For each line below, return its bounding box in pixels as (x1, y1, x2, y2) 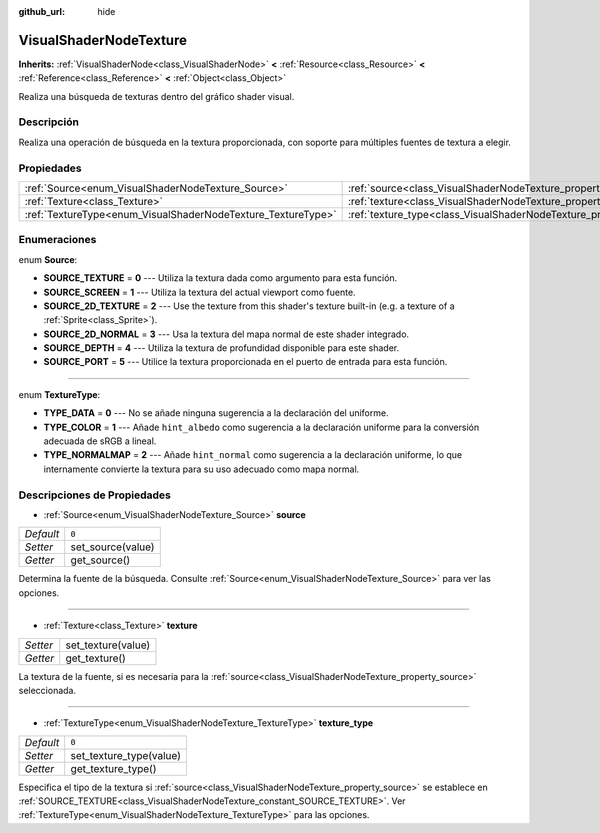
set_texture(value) (65, 638, 151, 652)
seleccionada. (18, 684, 77, 696)
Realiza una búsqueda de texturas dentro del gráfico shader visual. (18, 90, 295, 102)
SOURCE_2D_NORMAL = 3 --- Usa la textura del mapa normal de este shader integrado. (43, 328, 410, 340)
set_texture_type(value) (70, 748, 182, 762)
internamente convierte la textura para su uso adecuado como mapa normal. (43, 463, 360, 475)
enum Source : (18, 253, 78, 265)
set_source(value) (70, 540, 155, 554)
